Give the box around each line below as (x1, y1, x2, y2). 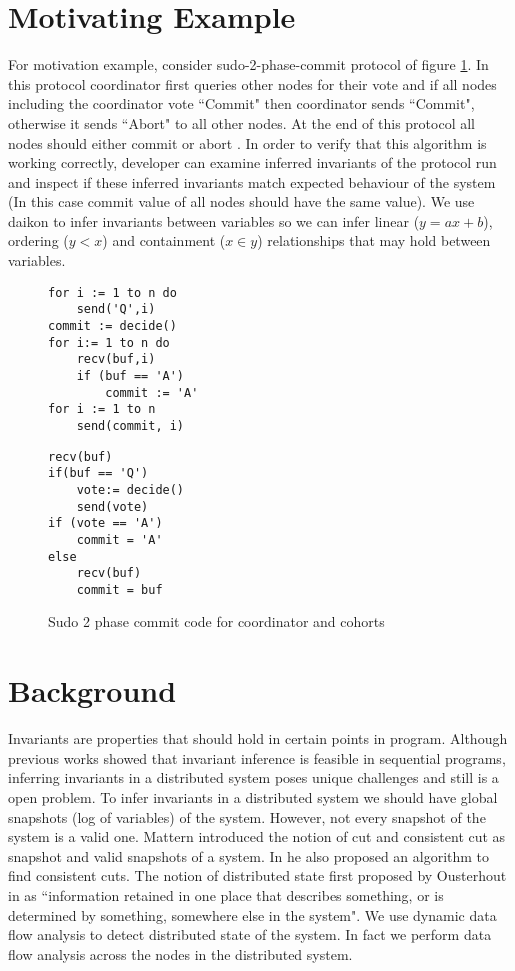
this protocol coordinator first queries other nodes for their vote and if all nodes (8, 73, 497, 94)
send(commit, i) (76, 418, 185, 433)
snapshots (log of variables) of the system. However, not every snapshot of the (8, 806, 486, 827)
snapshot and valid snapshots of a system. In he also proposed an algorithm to (8, 845, 490, 866)
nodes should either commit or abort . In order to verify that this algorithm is (8, 132, 487, 153)
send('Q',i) (76, 302, 156, 317)
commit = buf (76, 582, 163, 597)
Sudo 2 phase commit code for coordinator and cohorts (48, 611, 385, 632)
